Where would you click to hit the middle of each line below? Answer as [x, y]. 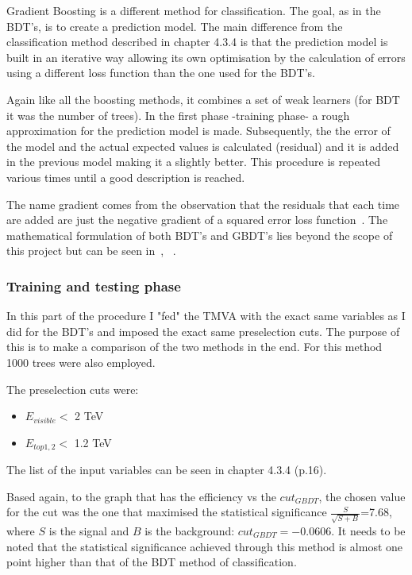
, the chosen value [362, 496]
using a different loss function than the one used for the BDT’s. [161, 73]
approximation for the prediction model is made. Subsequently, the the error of [198, 131]
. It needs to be [368, 531]
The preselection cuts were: [73, 389]
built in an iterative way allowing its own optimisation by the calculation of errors [206, 57]
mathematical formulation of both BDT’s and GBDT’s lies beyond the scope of [200, 235]
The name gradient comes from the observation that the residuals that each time [203, 204]
